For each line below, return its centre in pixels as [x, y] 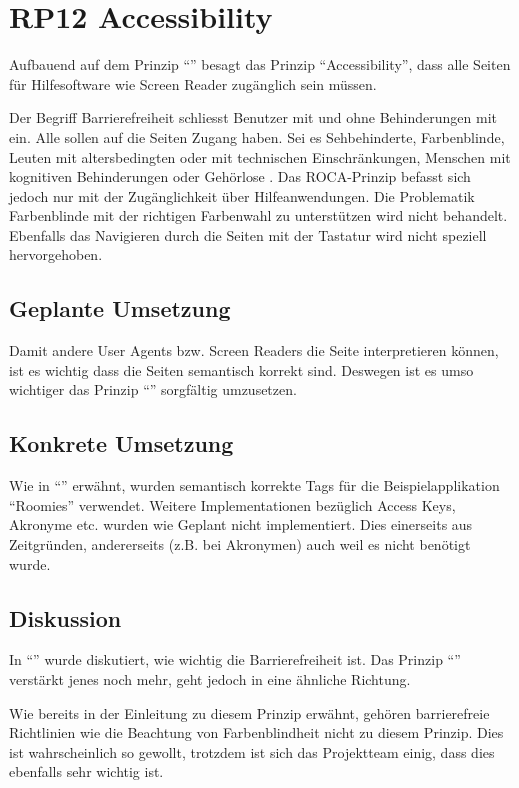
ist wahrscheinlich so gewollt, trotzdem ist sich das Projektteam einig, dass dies [252, 751]
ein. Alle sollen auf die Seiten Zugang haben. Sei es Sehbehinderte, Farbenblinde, [257, 136]
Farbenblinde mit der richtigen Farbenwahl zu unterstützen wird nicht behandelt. [258, 215]
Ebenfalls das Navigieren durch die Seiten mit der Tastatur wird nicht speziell [248, 234]
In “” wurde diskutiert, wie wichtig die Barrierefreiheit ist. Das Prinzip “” [235, 659]
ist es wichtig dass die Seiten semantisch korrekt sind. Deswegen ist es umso [241, 369]
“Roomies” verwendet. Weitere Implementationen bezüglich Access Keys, [232, 504]
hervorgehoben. [56, 254]
